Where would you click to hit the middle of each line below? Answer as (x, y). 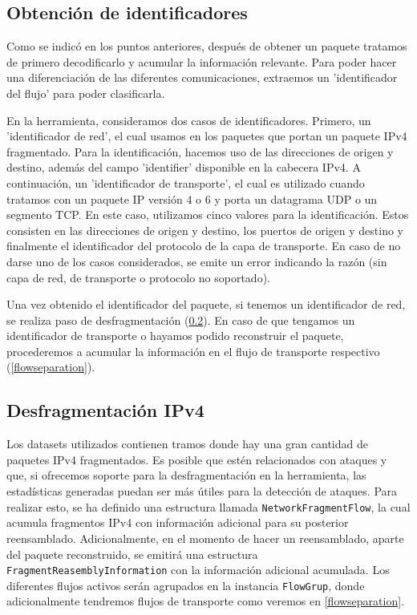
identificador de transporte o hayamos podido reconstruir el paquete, (175, 336)
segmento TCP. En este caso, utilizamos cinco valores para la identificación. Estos (208, 214)
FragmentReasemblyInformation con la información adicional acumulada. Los (198, 570)
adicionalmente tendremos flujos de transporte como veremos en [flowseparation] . (206, 601)
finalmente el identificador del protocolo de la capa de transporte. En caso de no (204, 246)
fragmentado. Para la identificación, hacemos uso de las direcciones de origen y (200, 151)
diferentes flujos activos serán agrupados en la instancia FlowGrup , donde (186, 585)
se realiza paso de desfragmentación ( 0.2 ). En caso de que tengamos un (181, 320)
